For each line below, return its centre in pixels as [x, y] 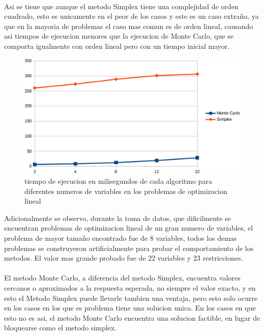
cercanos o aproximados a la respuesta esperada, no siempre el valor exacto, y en [130, 288]
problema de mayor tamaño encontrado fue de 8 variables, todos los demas [121, 238]
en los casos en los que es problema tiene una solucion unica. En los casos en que [130, 308]
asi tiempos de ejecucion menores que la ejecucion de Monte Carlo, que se [119, 36]
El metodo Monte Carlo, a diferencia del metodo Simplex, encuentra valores [122, 278]
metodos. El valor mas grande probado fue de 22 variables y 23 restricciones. [124, 258]
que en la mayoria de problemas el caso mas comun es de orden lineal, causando [129, 26]
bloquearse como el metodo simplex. [61, 328]
